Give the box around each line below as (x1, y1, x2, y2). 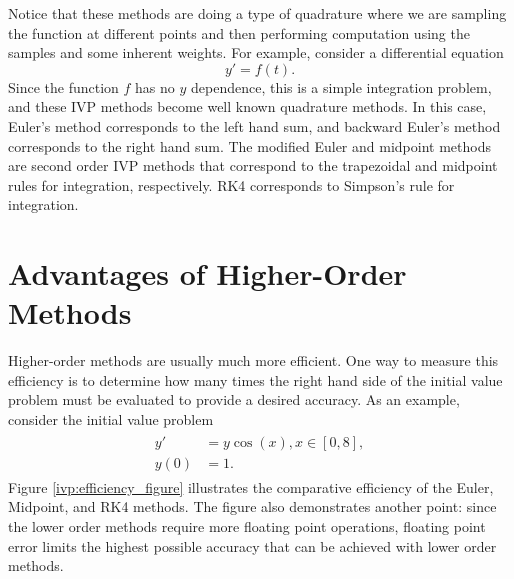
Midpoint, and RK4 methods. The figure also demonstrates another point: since (8, 496, 497, 517)
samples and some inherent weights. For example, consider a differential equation (8, 42, 504, 63)
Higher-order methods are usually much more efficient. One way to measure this (8, 350, 499, 371)
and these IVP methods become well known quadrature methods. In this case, (8, 96, 487, 117)
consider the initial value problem (8, 409, 214, 430)
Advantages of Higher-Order (8, 253, 407, 294)
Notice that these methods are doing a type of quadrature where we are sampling (8, 3, 507, 23)
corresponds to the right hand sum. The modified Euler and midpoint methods (8, 135, 491, 156)
